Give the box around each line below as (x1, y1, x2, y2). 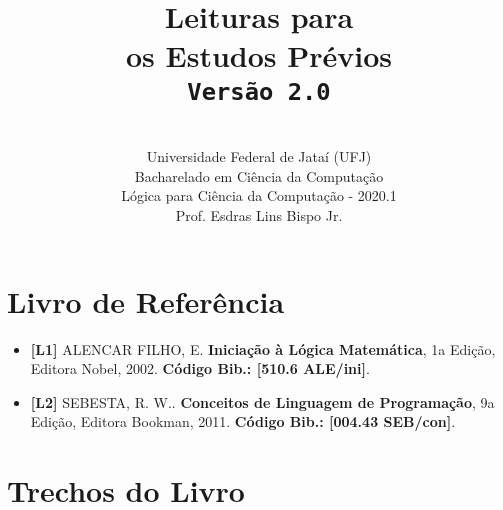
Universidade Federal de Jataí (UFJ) (146, 146, 372, 167)
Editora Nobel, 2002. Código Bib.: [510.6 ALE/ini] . (30, 358, 370, 379)
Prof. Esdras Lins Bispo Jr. (175, 205, 343, 225)
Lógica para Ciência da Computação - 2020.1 (121, 185, 397, 206)
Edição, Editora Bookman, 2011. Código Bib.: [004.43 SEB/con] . (30, 411, 456, 432)
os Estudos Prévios (125, 35, 393, 76)
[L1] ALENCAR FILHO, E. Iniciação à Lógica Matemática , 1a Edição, (30, 338, 496, 359)
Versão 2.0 (187, 77, 331, 106)
